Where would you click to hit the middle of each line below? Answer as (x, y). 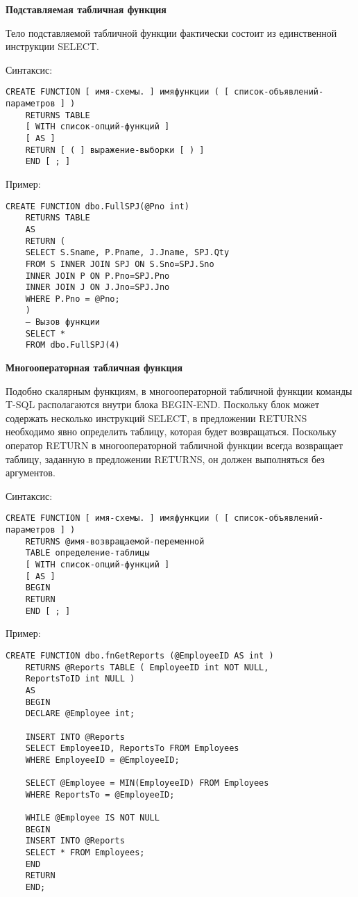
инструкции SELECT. (52, 46)
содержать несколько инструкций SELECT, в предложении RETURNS (156, 418)
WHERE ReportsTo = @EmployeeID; (100, 794)
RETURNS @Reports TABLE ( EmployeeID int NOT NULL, (147, 667)
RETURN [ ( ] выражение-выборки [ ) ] (115, 150)
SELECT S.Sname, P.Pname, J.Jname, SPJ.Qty (127, 253)
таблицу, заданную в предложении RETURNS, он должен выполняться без (165, 459)
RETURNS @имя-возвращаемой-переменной (115, 541)
